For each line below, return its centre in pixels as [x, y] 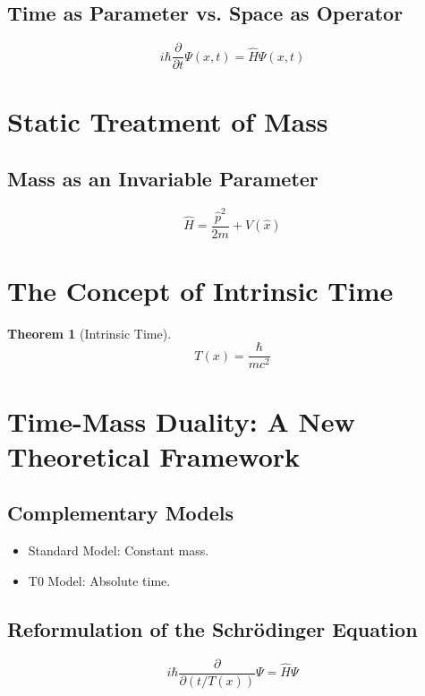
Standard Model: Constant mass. [119, 550]
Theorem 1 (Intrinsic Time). [89, 333]
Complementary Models [121, 513]
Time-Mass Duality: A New [181, 421]
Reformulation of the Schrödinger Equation [212, 628]
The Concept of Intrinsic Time [200, 290]
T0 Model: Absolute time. [99, 580]
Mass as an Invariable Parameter [163, 179]
